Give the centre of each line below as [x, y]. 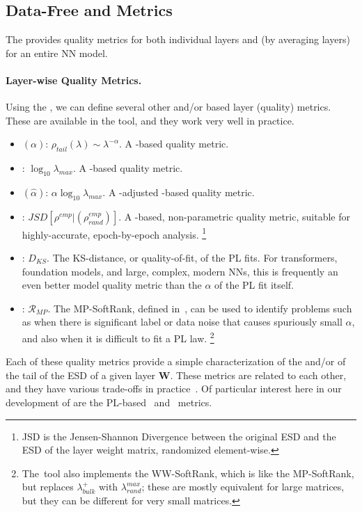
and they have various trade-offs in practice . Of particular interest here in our [174, 389]
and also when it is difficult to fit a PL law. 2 [118, 337]
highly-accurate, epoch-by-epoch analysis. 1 [114, 233]
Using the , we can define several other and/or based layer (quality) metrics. [168, 107]
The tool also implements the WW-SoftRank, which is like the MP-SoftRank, [188, 473]
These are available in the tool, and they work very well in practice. [150, 120]
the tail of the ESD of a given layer [81, 375]
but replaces [48, 487]
